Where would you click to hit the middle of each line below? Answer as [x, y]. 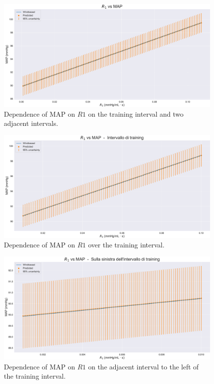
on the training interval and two [136, 113]
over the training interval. [126, 245]
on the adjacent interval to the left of [143, 366]
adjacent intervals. [31, 123]
